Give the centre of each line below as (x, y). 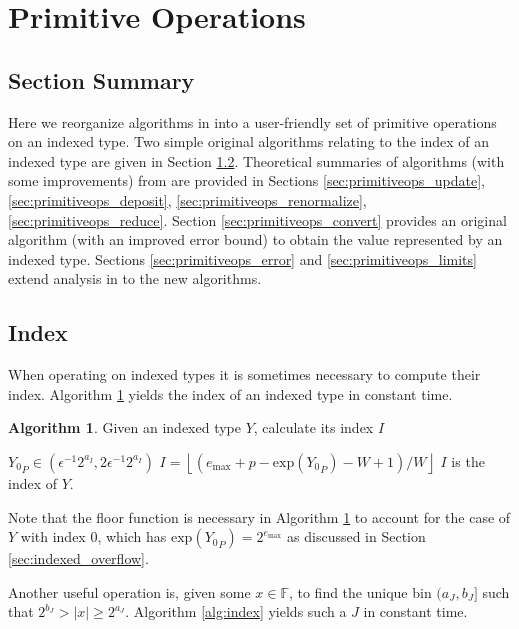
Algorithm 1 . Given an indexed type (124, 427)
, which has (132, 536)
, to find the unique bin (360, 591)
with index (53, 536)
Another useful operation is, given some (129, 591)
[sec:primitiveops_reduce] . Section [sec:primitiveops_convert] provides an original (257, 219)
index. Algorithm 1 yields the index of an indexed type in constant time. (230, 393)
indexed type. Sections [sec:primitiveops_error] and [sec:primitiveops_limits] (242, 258)
